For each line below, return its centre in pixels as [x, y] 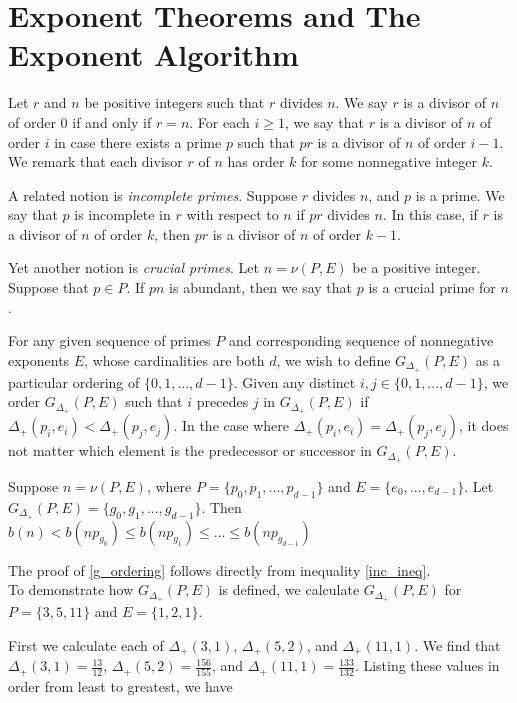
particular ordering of [74, 381]
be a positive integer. [416, 267]
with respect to [232, 214]
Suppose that [48, 287]
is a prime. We [460, 194]
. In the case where [231, 425]
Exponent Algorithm [153, 54]
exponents [39, 359]
